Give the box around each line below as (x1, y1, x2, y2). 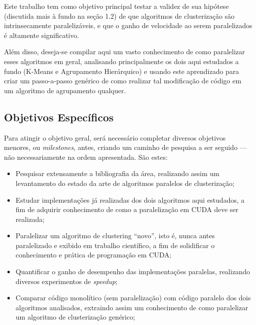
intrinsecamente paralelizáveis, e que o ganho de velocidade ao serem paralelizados (4, 20, 253, 31)
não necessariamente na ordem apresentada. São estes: (4, 151, 168, 162)
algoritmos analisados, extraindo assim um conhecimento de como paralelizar (15, 302, 248, 312)
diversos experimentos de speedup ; (15, 276, 118, 286)
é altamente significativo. (4, 30, 79, 40)
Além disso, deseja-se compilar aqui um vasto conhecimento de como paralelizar (4, 46, 245, 57)
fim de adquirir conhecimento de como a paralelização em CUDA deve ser (15, 204, 239, 215)
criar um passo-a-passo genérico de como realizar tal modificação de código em (4, 75, 242, 86)
